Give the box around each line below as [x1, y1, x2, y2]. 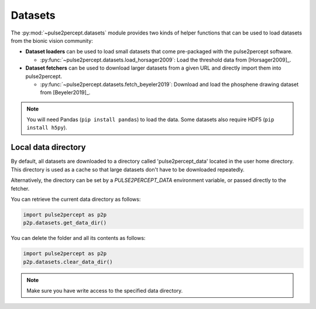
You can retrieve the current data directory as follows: [11, 195, 141, 202]
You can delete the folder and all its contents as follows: [11, 235, 146, 242]
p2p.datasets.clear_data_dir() [23, 258, 114, 265]
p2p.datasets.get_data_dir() [23, 219, 107, 226]
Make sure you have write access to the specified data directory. [26, 287, 183, 294]
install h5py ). [26, 124, 67, 131]
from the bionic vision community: [11, 37, 93, 44]
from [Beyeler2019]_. [40, 89, 91, 96]
